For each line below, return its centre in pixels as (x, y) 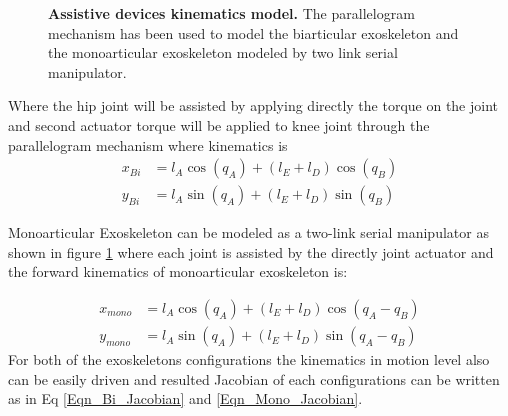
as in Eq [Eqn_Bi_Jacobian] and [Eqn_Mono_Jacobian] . (185, 398)
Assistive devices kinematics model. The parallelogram (231, 13)
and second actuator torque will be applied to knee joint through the (219, 124)
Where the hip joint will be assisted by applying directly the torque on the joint (253, 105)
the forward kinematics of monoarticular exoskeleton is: (178, 271)
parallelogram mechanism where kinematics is (148, 144)
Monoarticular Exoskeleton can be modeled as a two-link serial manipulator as (248, 232)
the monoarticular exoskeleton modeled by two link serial (223, 52)
